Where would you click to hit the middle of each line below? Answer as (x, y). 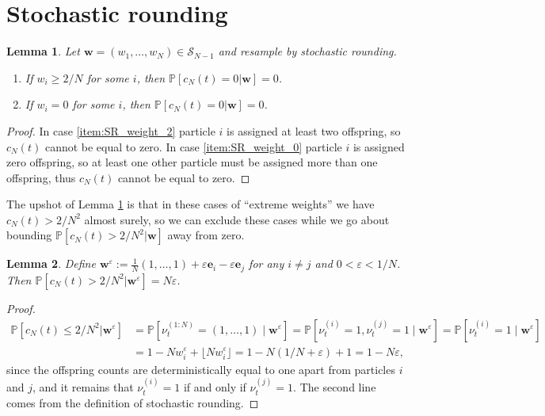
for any (267, 263)
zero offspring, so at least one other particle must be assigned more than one (192, 162)
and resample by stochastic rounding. (307, 51)
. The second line (335, 387)
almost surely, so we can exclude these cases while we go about (237, 219)
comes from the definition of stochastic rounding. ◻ (133, 402)
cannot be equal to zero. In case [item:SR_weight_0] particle (193, 146)
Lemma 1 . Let (43, 51)
